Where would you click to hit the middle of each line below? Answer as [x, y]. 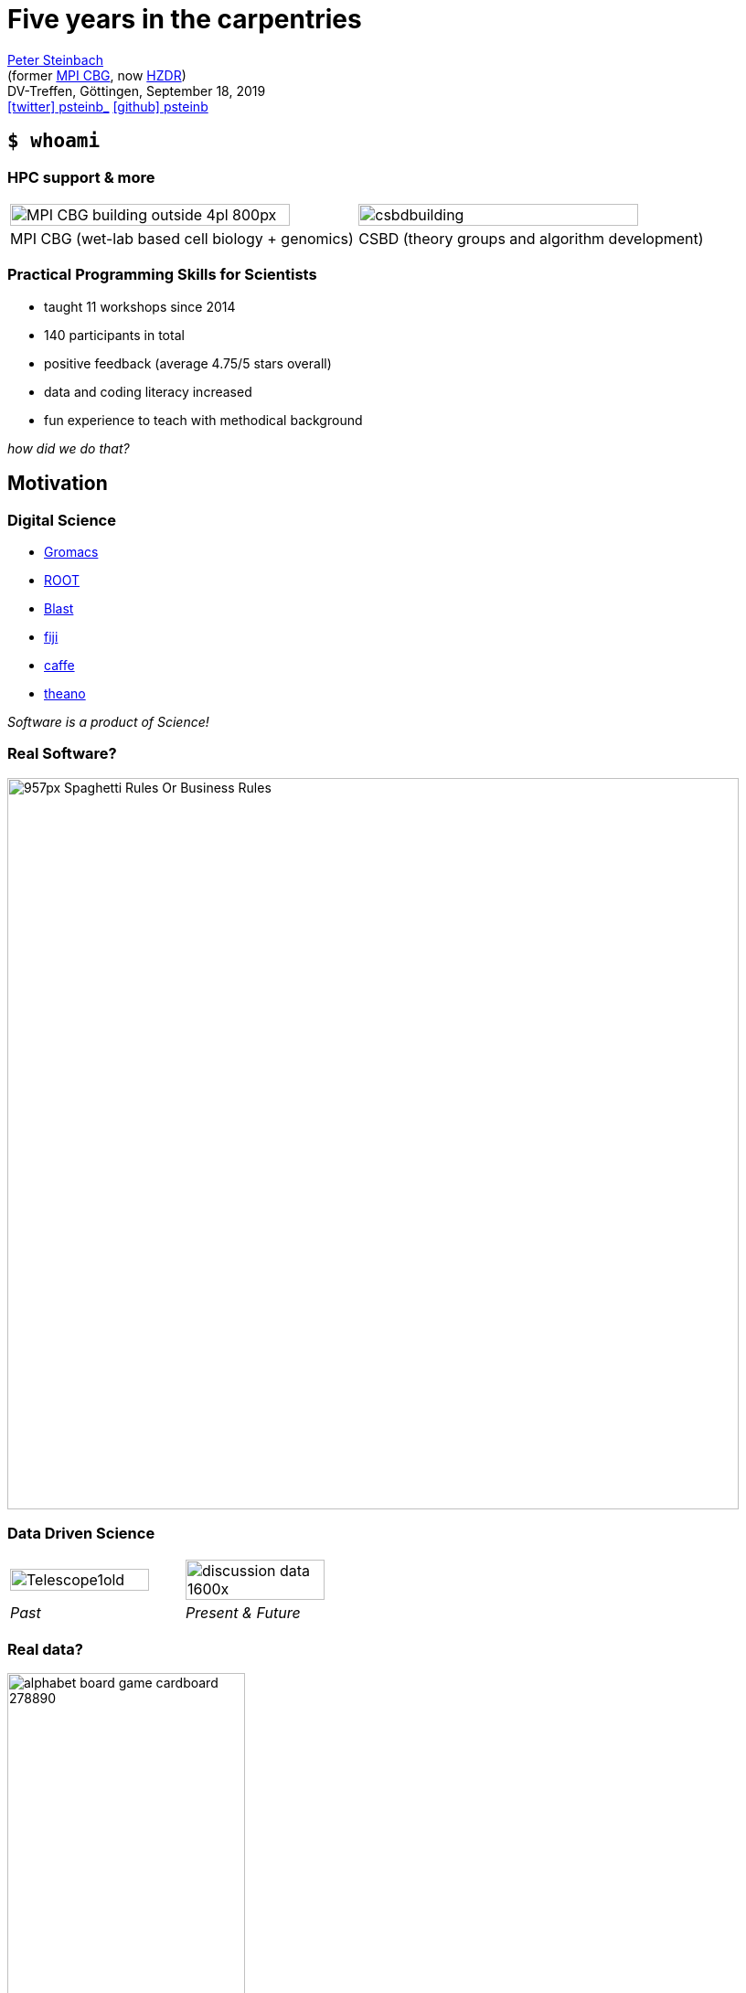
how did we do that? [69, 448]
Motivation [58, 484]
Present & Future [243, 1613]
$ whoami [54, 141]
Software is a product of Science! [108, 721]
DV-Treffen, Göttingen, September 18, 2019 [137, 91]
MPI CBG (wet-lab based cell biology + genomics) [182, 238]
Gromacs [71, 551]
